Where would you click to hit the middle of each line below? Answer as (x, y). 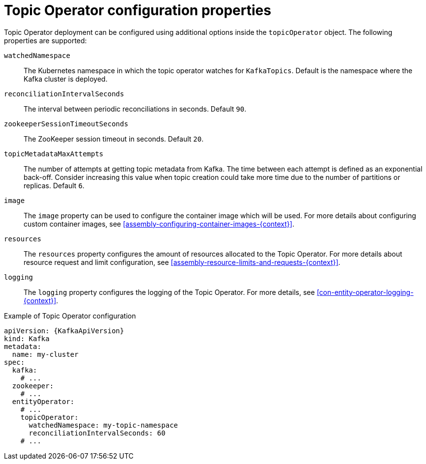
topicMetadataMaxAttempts (54, 154)
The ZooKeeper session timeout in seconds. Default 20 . (114, 139)
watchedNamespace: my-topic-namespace (103, 425)
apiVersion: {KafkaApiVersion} (64, 331)
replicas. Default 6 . (54, 185)
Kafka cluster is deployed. (66, 79)
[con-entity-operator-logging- (365, 292)
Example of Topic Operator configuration (70, 316)
